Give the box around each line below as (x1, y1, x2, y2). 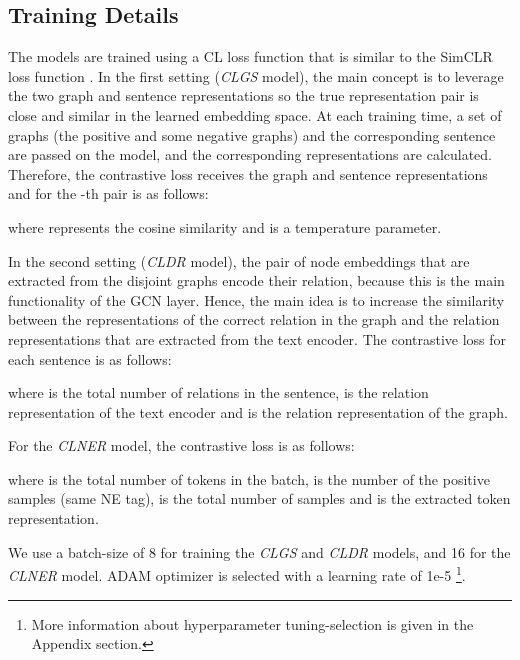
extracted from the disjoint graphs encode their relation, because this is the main (8, 270, 505, 291)
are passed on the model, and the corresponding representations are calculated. (8, 144, 493, 165)
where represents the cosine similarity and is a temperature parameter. (8, 216, 442, 237)
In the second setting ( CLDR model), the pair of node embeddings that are (8, 250, 470, 271)
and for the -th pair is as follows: (8, 183, 209, 204)
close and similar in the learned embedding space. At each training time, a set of (8, 104, 502, 125)
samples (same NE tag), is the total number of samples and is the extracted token (8, 488, 511, 509)
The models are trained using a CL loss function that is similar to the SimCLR (8, 46, 493, 67)
